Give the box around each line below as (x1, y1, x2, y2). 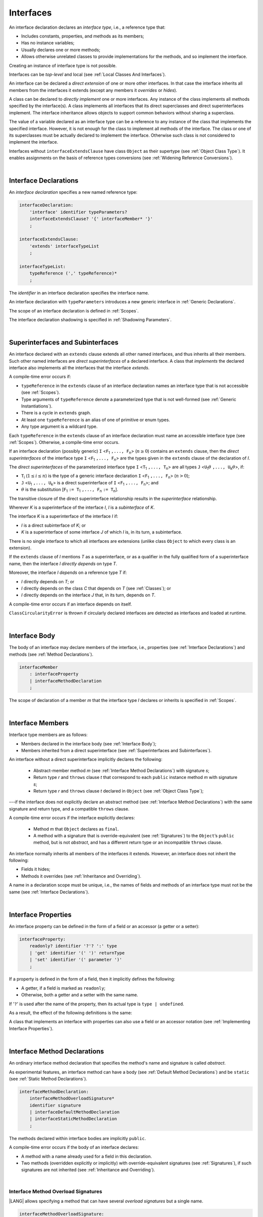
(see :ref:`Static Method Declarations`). (9, 1076, 88, 1082)
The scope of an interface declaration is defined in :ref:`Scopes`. (9, 308, 139, 313)
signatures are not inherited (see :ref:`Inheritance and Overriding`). (21, 1167, 155, 1173)
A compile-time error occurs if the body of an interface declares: (9, 1144, 139, 1150)
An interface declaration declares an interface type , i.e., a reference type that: (9, 24, 166, 30)
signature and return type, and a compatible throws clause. (9, 806, 130, 811)
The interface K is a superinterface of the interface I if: (9, 514, 118, 519)
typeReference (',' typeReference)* (29, 271, 117, 276)
